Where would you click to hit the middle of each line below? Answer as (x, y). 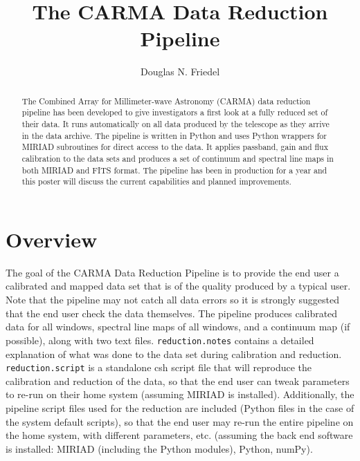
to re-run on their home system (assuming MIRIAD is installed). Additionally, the (180, 394)
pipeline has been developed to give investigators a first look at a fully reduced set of (175, 112)
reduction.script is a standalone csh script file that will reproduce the (159, 367)
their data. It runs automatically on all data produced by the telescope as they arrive (175, 124)
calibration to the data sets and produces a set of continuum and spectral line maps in (178, 158)
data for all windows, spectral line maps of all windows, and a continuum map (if (178, 327)
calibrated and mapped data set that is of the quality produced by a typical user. (178, 286)
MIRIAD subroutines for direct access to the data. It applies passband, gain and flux (175, 147)
